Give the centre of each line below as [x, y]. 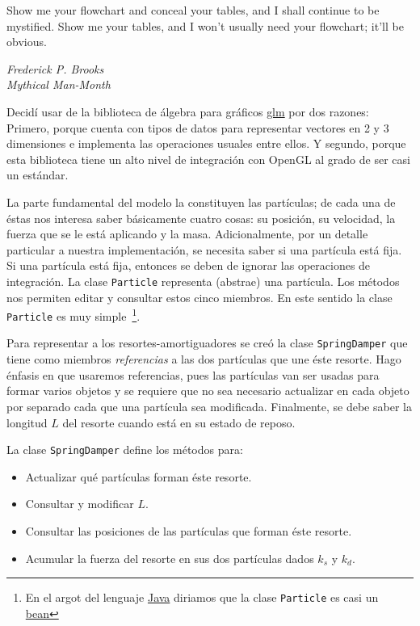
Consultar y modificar [80, 504]
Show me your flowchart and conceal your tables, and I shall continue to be [193, 10]
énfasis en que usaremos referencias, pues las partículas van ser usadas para [193, 374]
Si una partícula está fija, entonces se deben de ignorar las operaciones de [189, 265]
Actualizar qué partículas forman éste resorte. [139, 476]
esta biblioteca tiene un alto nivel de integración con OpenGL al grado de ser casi [208, 159]
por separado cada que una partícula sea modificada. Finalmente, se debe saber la [209, 406]
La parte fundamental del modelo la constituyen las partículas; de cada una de [201, 202]
